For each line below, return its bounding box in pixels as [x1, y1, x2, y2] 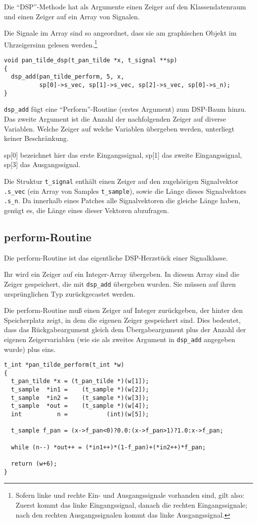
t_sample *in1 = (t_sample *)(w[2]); [11, 386, 149, 393]
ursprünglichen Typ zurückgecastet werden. [4, 288, 135, 299]
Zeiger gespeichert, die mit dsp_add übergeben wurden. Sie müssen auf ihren [4, 278, 236, 289]
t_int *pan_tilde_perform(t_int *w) [4, 361, 125, 369]
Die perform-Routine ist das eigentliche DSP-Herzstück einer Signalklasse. [4, 252, 228, 262]
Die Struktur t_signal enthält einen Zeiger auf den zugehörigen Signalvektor [4, 175, 239, 186]
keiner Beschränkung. [4, 133, 69, 143]
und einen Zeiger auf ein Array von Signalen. [4, 11, 140, 21]
